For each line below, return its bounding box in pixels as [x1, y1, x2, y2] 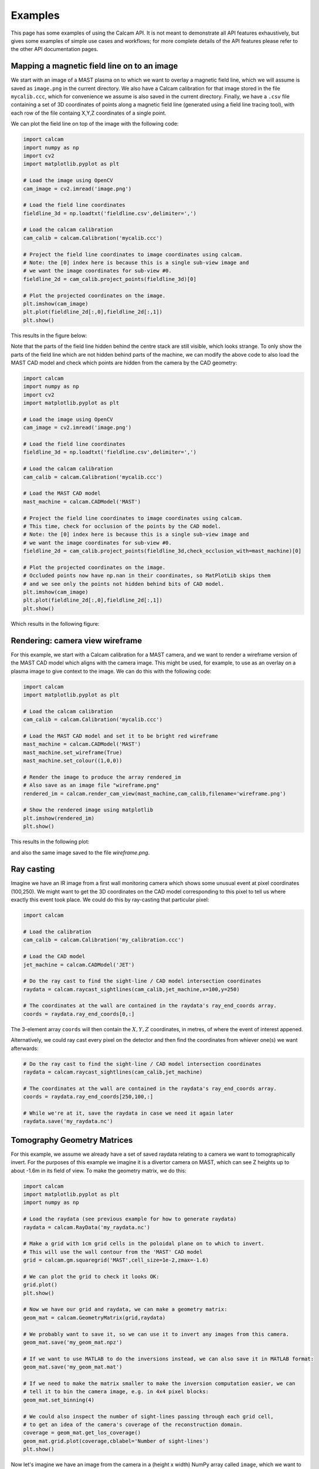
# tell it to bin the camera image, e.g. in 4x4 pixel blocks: [23, 1388, 209, 1395]
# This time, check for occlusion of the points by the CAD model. [23, 523, 222, 529]
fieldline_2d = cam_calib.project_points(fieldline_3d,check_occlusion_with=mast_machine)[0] [23, 548, 302, 555]
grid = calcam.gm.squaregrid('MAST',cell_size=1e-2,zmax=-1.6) [23, 1257, 209, 1263]
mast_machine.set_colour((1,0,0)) [23, 757, 123, 764]
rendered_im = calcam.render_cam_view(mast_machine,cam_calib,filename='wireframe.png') [23, 790, 287, 797]
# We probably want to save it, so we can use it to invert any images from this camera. [23, 1331, 290, 1337]
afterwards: [11, 1045, 39, 1052]
